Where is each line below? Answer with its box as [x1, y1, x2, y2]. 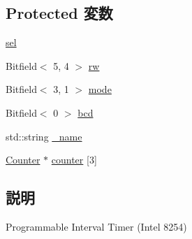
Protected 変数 [6, 2, 113, 24]
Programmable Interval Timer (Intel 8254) [6, 219, 187, 233]
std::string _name [6, 129, 82, 143]
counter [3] [51, 152, 97, 167]
